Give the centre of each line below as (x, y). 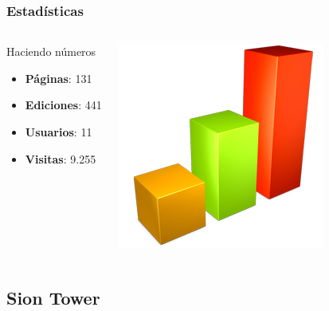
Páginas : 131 (59, 78)
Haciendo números (51, 51)
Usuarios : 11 (59, 132)
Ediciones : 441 (63, 105)
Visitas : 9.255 (61, 158)
